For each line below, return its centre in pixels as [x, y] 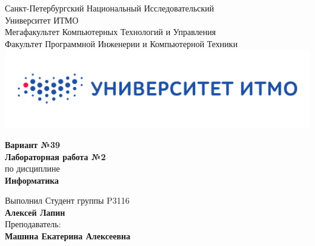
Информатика [32, 180]
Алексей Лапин [35, 212]
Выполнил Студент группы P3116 [67, 200]
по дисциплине [32, 168]
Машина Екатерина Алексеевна [68, 236]
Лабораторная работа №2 [55, 156]
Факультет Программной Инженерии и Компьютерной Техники [121, 43]
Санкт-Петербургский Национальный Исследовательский [110, 8]
